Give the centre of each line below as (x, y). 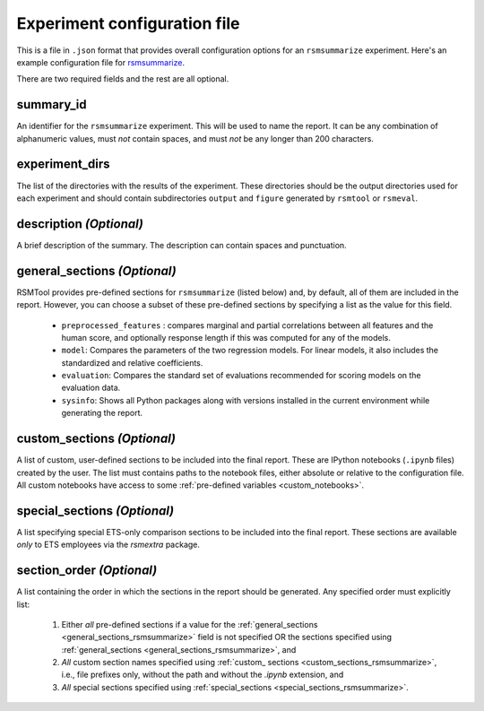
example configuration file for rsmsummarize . (101, 62)
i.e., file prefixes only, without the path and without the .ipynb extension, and (203, 675)
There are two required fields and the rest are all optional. (123, 79)
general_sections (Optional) (96, 270)
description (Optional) (80, 224)
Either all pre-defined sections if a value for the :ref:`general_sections (190, 624)
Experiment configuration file (128, 23)
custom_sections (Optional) (96, 439)
